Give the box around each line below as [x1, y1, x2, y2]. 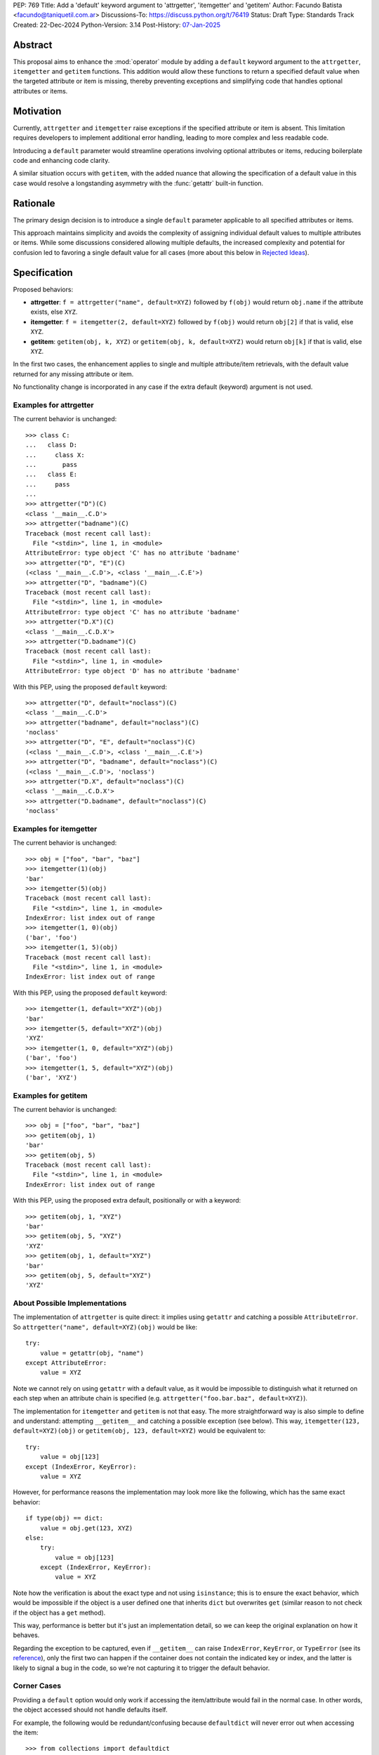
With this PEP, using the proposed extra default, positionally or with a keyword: [13, 1196, 241, 1205]
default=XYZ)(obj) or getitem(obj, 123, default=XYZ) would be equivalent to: [13, 1426, 266, 1435]
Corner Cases [13, 1681, 62, 1691]
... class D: [25, 441, 78, 449]
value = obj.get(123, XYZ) [39, 1524, 133, 1532]
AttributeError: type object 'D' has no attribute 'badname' [25, 667, 240, 675]
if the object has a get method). [13, 1608, 106, 1617]
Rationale [13, 197, 55, 209]
